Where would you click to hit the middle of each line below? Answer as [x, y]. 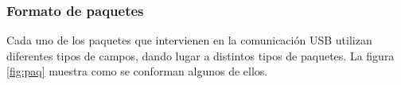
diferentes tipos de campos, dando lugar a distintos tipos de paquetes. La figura [200, 55]
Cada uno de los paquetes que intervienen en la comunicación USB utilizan [189, 40]
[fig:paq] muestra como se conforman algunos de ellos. [137, 71]
